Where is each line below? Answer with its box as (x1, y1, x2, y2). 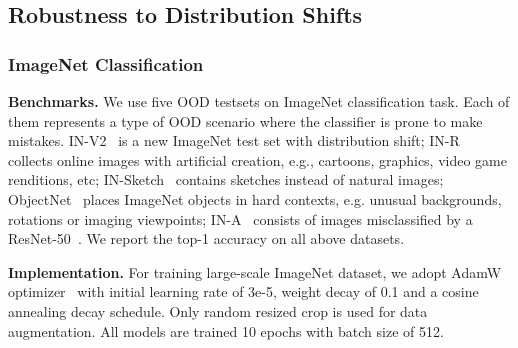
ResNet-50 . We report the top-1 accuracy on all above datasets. (8, 228, 405, 249)
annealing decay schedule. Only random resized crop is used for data (8, 300, 428, 321)
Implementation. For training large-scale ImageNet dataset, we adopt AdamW (8, 261, 502, 282)
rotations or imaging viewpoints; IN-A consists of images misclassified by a (8, 208, 473, 229)
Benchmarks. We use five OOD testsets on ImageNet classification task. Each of (8, 91, 510, 111)
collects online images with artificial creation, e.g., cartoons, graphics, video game (8, 149, 507, 170)
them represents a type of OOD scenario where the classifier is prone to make (8, 110, 483, 131)
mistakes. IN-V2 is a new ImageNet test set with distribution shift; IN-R (8, 130, 460, 151)
